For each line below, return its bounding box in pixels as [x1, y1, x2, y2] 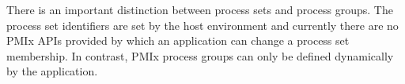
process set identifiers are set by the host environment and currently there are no [6, 16, 399, 33]
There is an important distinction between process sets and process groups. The [6, 2, 393, 17]
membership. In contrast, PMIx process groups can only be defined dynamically [6, 47, 394, 64]
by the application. [6, 63, 98, 79]
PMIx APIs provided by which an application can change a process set [6, 32, 350, 49]
